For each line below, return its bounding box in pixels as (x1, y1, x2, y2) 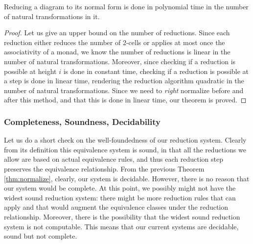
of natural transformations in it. (4, 11, 100, 21)
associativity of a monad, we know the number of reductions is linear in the (4, 47, 230, 57)
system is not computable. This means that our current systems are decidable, (4, 221, 239, 231)
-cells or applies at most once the (126, 37, 225, 47)
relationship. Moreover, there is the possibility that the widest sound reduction (4, 211, 240, 221)
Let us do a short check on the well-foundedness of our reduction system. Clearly (4, 135, 247, 145)
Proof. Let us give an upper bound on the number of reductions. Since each (4, 27, 230, 38)
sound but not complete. (4, 231, 77, 241)
